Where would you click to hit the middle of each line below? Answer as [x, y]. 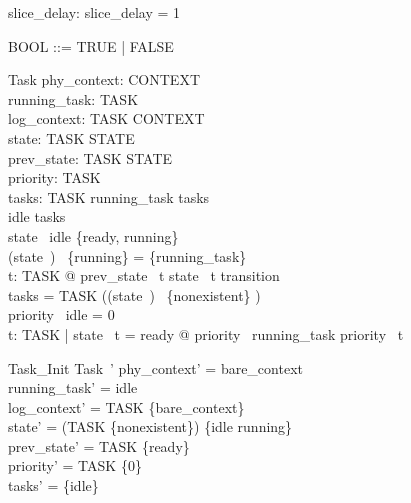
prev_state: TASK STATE [90, 157]
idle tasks [37, 216]
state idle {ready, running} [93, 235]
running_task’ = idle [73, 387]
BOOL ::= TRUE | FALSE [91, 45]
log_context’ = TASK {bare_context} [126, 406]
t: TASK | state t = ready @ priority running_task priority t [206, 333]
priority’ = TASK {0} [75, 465]
